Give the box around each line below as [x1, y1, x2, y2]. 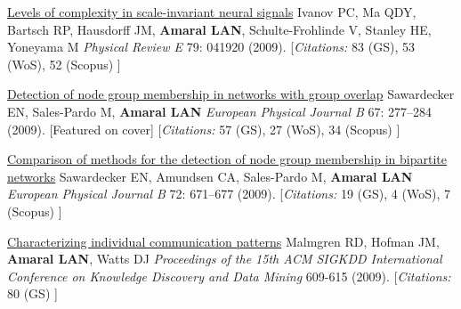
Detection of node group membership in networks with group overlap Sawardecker [7, 85, 455, 103]
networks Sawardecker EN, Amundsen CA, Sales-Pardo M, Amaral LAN [7, 167, 413, 185]
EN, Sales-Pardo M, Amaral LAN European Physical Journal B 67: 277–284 [7, 102, 433, 120]
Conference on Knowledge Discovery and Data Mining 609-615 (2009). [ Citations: [7, 266, 451, 285]
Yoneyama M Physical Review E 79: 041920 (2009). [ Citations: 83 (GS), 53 [7, 37, 415, 56]
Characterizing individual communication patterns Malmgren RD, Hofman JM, [7, 232, 440, 250]
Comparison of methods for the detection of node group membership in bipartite [7, 150, 447, 168]
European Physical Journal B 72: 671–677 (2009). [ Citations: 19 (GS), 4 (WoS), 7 [7, 184, 450, 203]
